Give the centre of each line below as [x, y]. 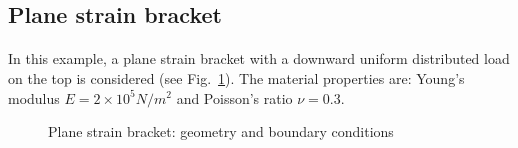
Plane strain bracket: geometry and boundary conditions [221, 131]
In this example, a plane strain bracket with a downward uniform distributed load [259, 58]
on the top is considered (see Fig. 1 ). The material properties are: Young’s [236, 77]
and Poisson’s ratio [234, 97]
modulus [34, 97]
